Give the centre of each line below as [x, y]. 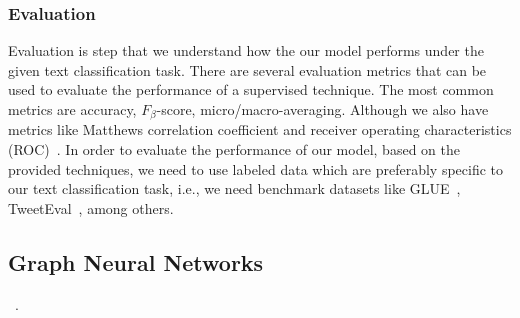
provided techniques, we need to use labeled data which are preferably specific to [256, 168]
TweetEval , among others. [91, 207]
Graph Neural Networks [136, 261]
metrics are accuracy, [72, 109]
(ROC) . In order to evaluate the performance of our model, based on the [234, 149]
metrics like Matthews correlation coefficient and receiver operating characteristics [260, 129]
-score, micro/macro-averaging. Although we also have [322, 109]
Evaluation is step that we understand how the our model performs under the [246, 50]
